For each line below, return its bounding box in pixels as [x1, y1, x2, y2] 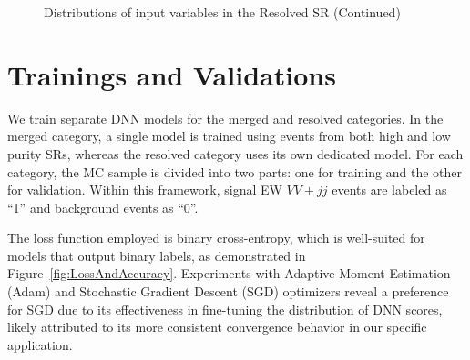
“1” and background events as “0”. [7, 197, 199, 216]
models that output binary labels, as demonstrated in [7, 245, 306, 265]
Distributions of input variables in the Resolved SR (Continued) [44, 3, 401, 21]
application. [7, 335, 73, 354]
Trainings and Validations [7, 55, 336, 93]
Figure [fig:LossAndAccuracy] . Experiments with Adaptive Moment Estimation [7, 264, 451, 283]
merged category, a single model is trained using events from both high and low [7, 126, 451, 145]
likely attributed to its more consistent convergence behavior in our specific [7, 317, 427, 336]
